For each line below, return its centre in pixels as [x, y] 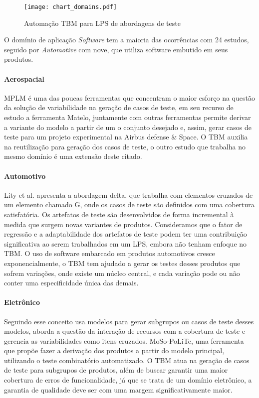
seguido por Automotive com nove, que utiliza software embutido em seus [116, 49]
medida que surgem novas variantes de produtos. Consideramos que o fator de [123, 224]
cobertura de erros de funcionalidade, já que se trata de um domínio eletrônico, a [128, 380]
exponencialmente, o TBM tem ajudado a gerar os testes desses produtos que [122, 263]
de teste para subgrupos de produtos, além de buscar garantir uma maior [116, 370]
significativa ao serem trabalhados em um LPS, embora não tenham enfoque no [126, 243]
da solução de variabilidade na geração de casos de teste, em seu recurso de [119, 107]
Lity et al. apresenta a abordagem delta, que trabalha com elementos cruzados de [129, 195]
